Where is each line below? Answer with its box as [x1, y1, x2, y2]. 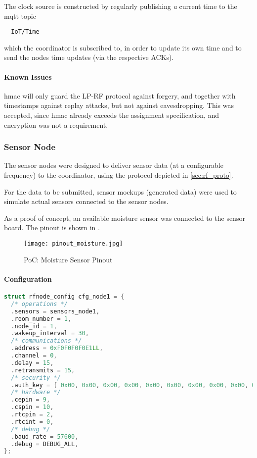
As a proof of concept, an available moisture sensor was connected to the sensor [4, 212, 245, 223]
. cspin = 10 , [11, 404, 54, 411]
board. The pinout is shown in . [4, 222, 100, 233]
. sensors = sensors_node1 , [11, 307, 100, 315]
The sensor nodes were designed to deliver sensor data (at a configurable [4, 160, 223, 170]
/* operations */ [11, 300, 68, 307]
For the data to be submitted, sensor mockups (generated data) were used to [4, 186, 237, 197]
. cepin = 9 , [11, 396, 50, 404]
